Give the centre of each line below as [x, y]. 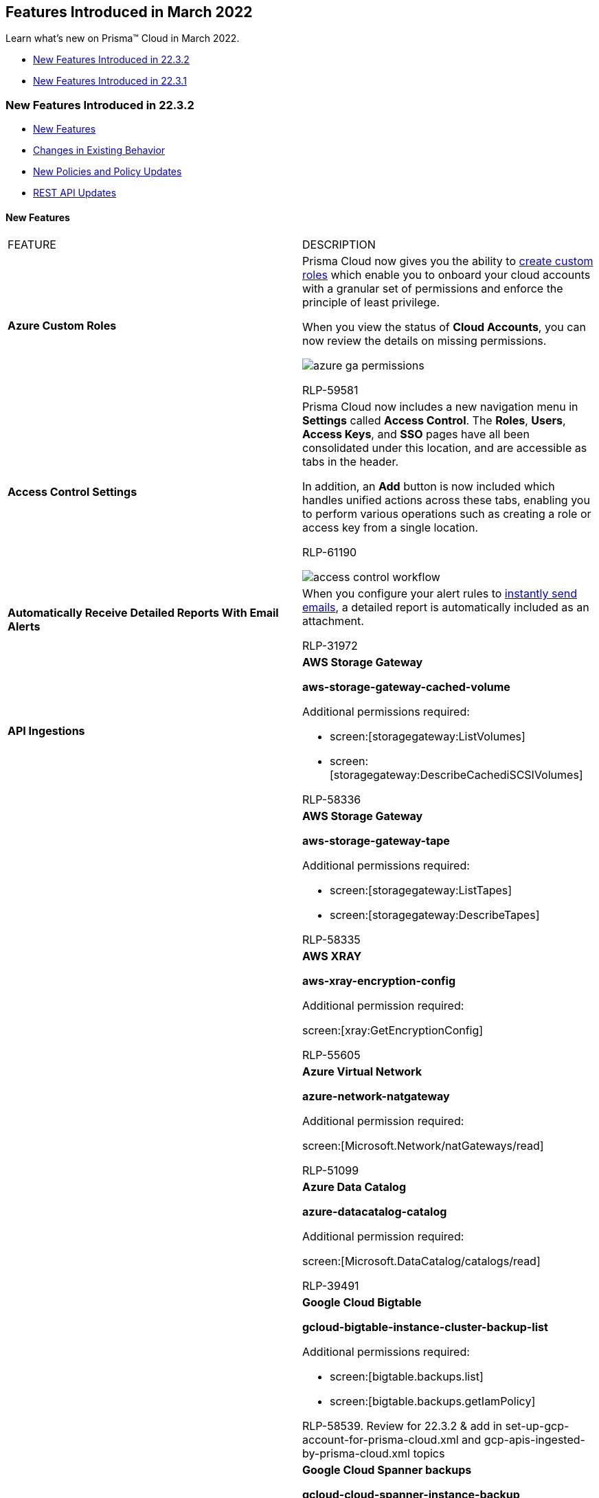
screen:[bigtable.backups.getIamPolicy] [433, 1401]
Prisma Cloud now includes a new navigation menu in [440, 407]
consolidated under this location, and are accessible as [445, 448]
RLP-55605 [331, 1055]
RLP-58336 [332, 800]
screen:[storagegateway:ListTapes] [421, 890]
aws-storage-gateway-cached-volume [406, 687]
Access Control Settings [72, 492]
